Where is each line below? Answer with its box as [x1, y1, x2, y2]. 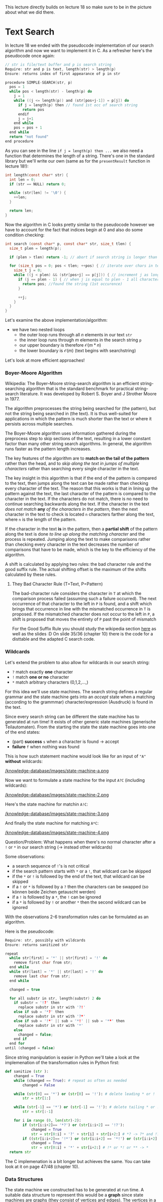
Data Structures [5, 1176, 44, 1183]
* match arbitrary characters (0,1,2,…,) [12, 679, 89, 685]
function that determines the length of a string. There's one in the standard [5, 153, 155, 159]
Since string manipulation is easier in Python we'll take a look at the [5, 1054, 140, 1060]
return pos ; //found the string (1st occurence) [22, 281, 123, 286]
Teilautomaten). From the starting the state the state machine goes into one [5, 724, 156, 730]
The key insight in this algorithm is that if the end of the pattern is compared [5, 475, 157, 481]
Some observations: [5, 853, 45, 859]
